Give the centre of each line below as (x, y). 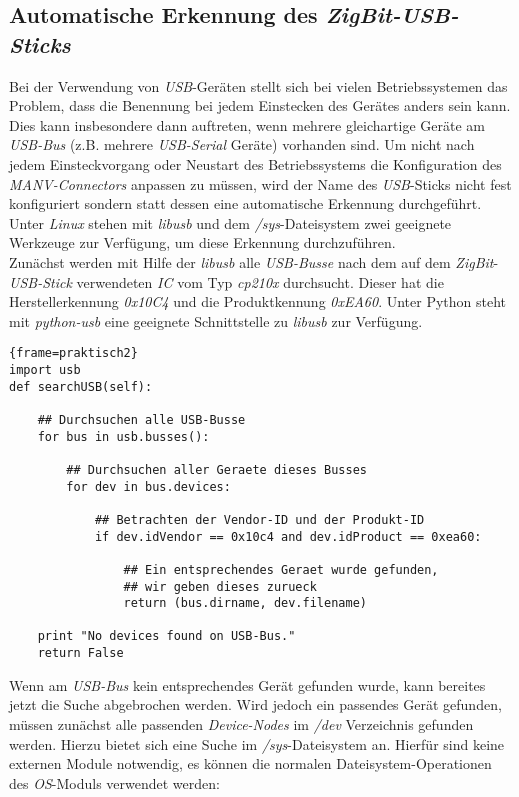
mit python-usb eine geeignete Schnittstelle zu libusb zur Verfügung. (216, 320)
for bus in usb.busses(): (123, 436)
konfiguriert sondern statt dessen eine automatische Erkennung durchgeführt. (245, 203)
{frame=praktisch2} (73, 353)
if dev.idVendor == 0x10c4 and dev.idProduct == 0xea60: (288, 536)
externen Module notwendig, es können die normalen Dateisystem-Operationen (250, 763)
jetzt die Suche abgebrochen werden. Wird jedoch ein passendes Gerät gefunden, (255, 704)
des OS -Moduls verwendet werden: (114, 782)
